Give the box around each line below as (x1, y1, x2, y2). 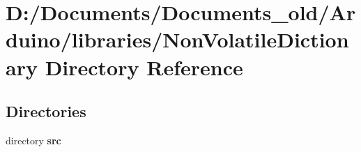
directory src (6, 132, 61, 147)
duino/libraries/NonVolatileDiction (6, 25, 349, 54)
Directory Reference (45, 52, 243, 81)
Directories (6, 100, 86, 122)
